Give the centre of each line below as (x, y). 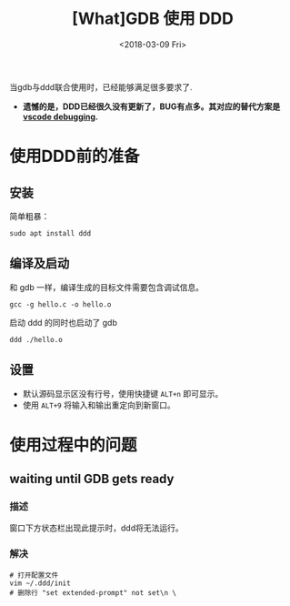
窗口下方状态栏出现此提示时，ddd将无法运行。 (96, 528)
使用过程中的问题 (74, 444)
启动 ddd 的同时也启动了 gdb (64, 322)
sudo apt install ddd (50, 233)
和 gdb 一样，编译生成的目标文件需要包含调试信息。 (107, 287)
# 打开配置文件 (34, 575)
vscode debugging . (60, 116)
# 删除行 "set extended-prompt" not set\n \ (93, 592)
